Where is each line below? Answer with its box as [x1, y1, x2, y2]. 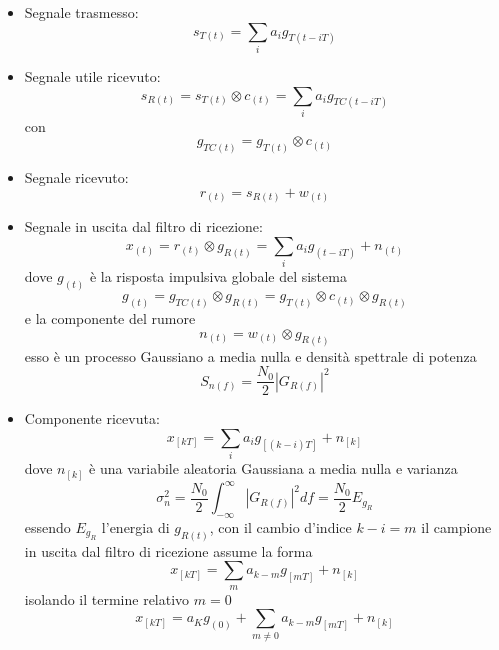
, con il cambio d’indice [209, 516, 352, 537]
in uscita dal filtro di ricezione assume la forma [24, 540, 313, 561]
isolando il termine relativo [24, 588, 190, 609]
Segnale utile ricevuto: [24, 65, 161, 86]
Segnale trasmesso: [24, 2, 139, 22]
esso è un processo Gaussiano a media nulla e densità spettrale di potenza [24, 345, 477, 366]
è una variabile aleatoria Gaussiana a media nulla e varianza [89, 458, 458, 479]
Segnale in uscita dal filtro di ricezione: [24, 216, 263, 237]
